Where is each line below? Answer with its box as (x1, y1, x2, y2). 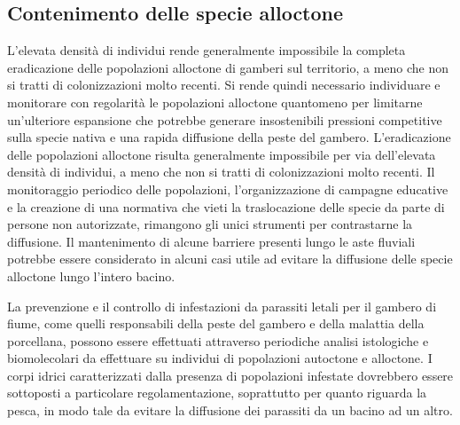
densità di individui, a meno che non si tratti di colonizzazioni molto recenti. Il (7, 162, 435, 181)
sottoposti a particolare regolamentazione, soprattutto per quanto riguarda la (7, 383, 427, 402)
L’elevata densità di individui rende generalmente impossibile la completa (7, 41, 406, 59)
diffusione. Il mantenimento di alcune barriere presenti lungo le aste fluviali (7, 232, 416, 250)
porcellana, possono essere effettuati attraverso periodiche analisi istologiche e (7, 331, 429, 350)
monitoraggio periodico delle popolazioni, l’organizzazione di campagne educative (7, 179, 448, 198)
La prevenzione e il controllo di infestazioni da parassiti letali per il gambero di (7, 296, 437, 315)
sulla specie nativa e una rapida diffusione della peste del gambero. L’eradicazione (7, 128, 451, 146)
